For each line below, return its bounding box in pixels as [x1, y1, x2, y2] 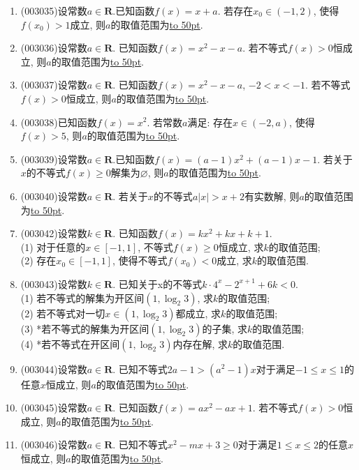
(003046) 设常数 [20, 437, 87, 452]
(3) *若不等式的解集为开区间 [20, 321, 149, 335]
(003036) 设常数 [20, 40, 87, 55]
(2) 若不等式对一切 [20, 305, 105, 320]
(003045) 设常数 [20, 400, 87, 415]
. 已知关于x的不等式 [112, 276, 203, 291]
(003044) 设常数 [20, 361, 87, 376]
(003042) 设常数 [20, 226, 87, 241]
